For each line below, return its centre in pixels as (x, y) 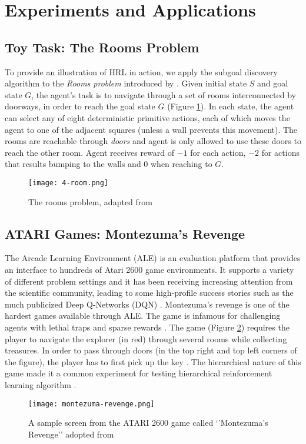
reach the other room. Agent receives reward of (90, 152)
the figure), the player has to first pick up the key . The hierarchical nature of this (153, 361)
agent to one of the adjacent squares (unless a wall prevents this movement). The (151, 129)
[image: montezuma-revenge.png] (92, 404)
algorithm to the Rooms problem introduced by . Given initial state (126, 83)
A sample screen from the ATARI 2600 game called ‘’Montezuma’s (148, 423)
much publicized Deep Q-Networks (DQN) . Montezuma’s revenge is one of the (147, 304)
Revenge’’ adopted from (71, 434)
